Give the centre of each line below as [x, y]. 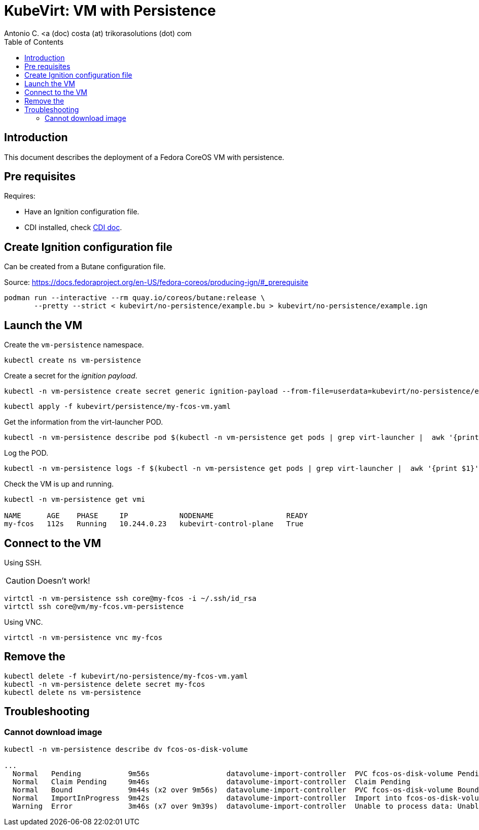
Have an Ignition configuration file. [82, 212]
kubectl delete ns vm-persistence [73, 692]
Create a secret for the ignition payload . [71, 376]
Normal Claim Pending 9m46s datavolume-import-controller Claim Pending [211, 782]
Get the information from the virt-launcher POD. [83, 422]
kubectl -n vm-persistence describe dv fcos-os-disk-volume [126, 749]
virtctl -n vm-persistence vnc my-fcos [83, 637]
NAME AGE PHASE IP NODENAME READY [156, 516]
